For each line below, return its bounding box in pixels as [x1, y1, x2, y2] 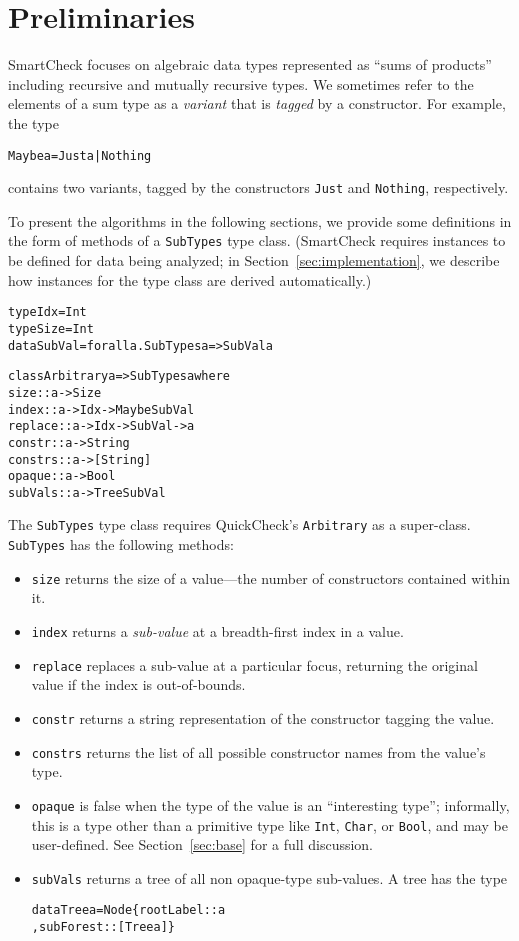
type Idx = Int [8, 305, 87, 320]
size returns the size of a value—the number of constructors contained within [31, 567, 511, 588]
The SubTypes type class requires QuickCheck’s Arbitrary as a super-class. [8, 514, 471, 535]
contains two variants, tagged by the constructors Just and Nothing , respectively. [8, 177, 509, 198]
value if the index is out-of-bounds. [31, 674, 246, 695]
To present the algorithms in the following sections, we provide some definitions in [8, 210, 512, 231]
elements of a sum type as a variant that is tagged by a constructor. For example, [8, 93, 506, 114]
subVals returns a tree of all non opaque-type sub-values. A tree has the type [31, 867, 508, 888]
